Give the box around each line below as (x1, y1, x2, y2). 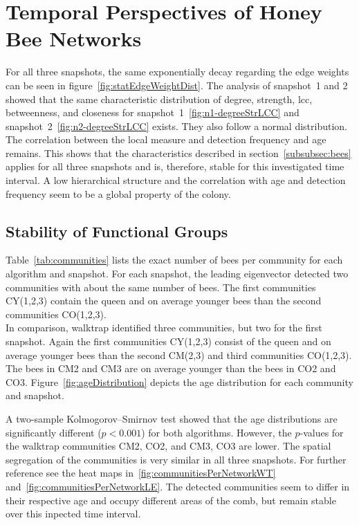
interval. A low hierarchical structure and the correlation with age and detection (6, 173, 346, 187)
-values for (300, 425, 344, 439)
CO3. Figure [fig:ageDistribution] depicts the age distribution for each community (6, 374, 353, 389)
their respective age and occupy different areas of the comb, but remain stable (6, 492, 336, 507)
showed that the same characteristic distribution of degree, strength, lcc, (6, 91, 313, 106)
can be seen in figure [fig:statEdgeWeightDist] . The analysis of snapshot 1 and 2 (6, 77, 348, 92)
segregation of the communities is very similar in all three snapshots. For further (6, 452, 347, 466)
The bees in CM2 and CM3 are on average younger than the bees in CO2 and (6, 361, 336, 376)
